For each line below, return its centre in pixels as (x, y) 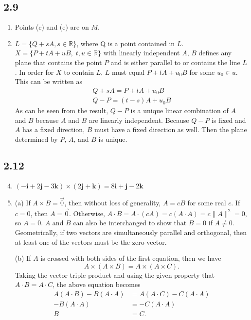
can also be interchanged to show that (130, 223)
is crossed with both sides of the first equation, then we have (131, 258)
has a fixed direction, (54, 129)
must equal (128, 72)
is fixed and (229, 120)
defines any (215, 53)
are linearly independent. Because (139, 120)
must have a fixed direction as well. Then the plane (171, 129)
